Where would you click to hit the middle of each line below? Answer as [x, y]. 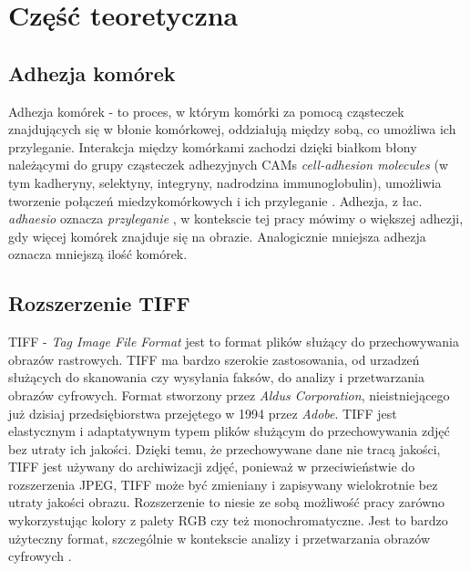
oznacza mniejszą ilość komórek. [98, 254]
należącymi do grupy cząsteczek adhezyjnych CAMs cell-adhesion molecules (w [228, 165]
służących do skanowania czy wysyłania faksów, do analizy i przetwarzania [216, 377]
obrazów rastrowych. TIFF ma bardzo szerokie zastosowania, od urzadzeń [214, 359]
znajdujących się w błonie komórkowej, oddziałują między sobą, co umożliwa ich [232, 129]
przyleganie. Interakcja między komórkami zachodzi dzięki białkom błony [213, 146]
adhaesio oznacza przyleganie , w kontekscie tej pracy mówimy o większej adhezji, [236, 218]
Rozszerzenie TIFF [99, 303]
